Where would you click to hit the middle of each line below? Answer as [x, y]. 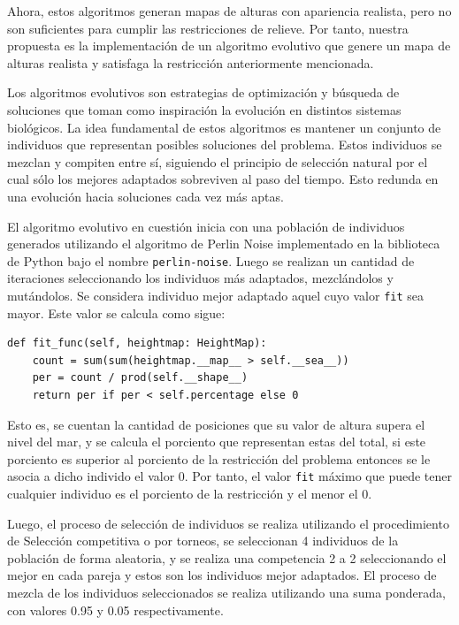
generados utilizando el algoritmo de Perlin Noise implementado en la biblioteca [224, 244]
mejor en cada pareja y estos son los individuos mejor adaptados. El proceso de [222, 575]
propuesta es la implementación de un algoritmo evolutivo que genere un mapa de [229, 46]
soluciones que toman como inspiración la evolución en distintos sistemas [204, 109]
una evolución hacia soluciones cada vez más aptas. [145, 196]
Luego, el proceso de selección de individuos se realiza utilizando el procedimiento [228, 523]
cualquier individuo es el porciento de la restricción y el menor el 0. [190, 494]
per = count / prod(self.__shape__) [140, 378]
